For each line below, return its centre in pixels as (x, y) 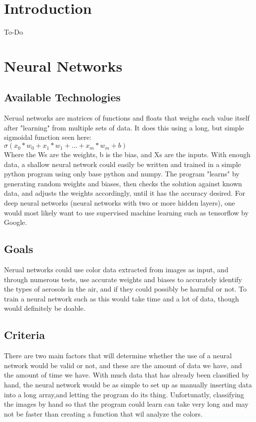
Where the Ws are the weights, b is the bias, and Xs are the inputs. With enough (127, 154)
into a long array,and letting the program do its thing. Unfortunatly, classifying (124, 394)
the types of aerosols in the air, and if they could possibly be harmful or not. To (125, 289)
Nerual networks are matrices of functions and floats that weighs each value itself (127, 118)
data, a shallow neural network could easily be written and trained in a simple (123, 164)
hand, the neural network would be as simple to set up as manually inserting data (128, 384)
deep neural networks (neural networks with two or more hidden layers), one (120, 203)
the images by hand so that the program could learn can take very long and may (126, 404)
